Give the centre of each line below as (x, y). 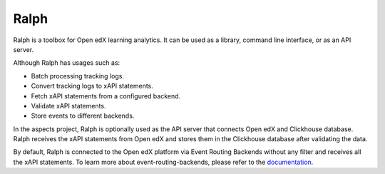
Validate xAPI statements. (68, 106)
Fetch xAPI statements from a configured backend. (106, 96)
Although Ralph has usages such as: (67, 63)
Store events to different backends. (83, 116)
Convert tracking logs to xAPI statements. (92, 86)
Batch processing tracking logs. (78, 76)
